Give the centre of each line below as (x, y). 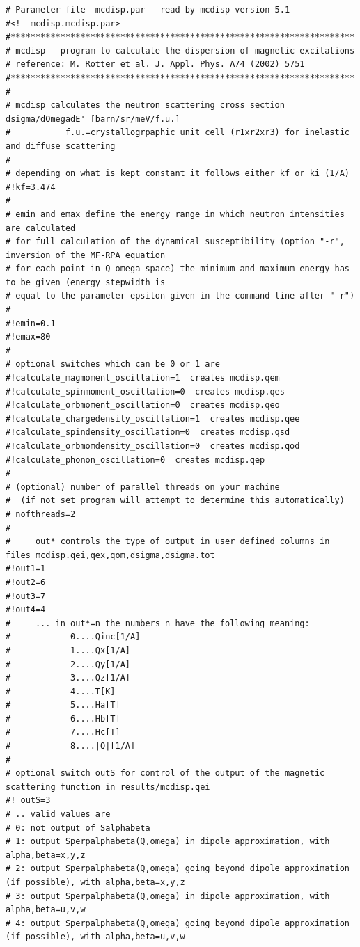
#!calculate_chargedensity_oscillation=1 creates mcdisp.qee (153, 419)
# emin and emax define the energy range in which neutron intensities (175, 214)
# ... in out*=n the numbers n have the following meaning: (158, 623)
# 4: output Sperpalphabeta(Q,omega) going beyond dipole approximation (178, 923)
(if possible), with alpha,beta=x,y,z (95, 882)
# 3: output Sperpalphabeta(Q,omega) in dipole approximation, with (168, 896)
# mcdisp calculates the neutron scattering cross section (145, 105)
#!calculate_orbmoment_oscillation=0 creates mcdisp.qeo (143, 405)
